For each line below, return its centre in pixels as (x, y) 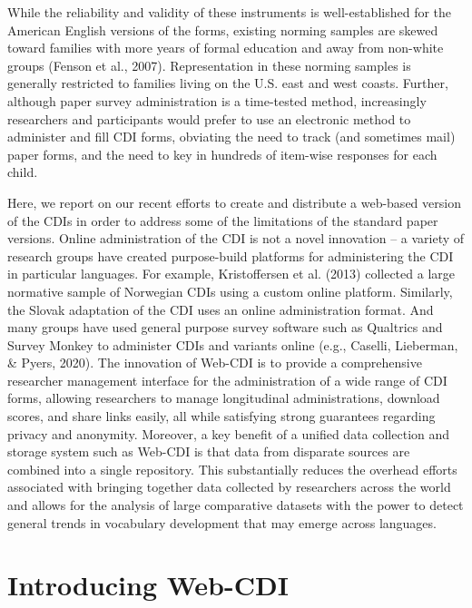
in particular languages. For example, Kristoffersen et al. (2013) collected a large (231, 274)
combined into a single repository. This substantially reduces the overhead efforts (232, 469)
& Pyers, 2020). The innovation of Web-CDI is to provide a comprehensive (215, 363)
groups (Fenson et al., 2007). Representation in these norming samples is (209, 65)
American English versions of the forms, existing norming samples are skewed (223, 29)
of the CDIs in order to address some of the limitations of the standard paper (223, 220)
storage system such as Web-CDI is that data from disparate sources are (209, 451)
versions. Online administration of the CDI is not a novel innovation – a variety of (236, 238)
